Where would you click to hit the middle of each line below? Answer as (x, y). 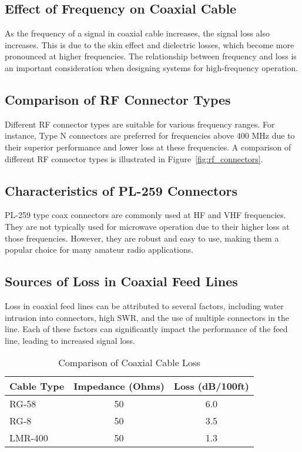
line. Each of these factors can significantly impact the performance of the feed (146, 329)
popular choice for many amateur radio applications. (99, 250)
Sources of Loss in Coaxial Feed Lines (121, 281)
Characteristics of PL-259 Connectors (121, 190)
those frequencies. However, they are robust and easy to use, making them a (142, 238)
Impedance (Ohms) (119, 386)
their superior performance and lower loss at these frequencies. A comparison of (148, 147)
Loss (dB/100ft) (211, 386)
